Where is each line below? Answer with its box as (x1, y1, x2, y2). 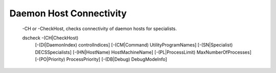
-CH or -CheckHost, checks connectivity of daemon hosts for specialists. (22, 26, 177, 32)
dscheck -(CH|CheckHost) (22, 35, 79, 41)
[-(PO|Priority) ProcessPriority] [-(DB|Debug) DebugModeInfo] (35, 56, 167, 62)
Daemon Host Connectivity (9, 8, 127, 19)
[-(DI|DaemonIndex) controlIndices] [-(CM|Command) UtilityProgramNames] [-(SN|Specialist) (35, 42, 233, 48)
